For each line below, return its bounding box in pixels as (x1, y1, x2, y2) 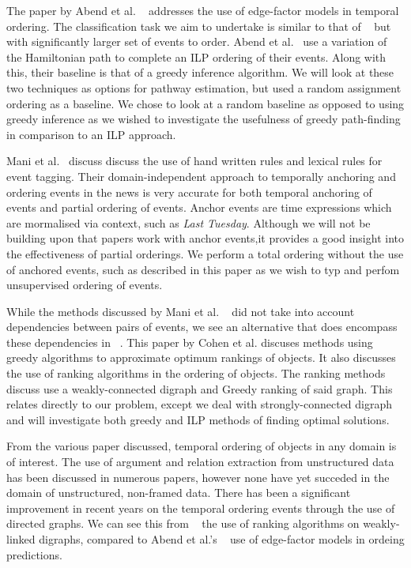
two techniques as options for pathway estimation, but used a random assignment (6, 79, 402, 96)
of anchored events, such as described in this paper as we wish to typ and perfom (6, 261, 400, 277)
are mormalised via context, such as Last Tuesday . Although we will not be (6, 214, 371, 231)
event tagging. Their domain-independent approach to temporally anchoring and (6, 167, 396, 184)
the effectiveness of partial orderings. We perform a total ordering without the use (6, 245, 404, 261)
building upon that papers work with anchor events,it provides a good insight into (6, 230, 404, 246)
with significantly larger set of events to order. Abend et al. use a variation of (6, 33, 387, 50)
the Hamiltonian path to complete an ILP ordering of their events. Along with (6, 48, 386, 65)
